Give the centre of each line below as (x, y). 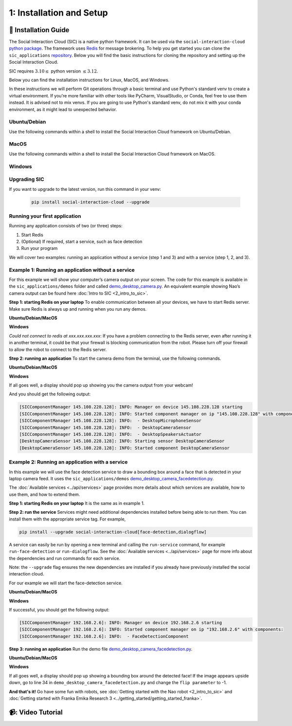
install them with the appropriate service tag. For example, (67, 519)
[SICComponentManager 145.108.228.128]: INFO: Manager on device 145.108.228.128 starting (131, 407)
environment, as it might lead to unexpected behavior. (63, 109)
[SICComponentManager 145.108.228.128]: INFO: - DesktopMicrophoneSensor (110, 421)
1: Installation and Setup (58, 13)
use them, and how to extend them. (45, 494)
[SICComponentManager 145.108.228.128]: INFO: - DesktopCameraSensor (105, 428)
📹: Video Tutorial (36, 712)
